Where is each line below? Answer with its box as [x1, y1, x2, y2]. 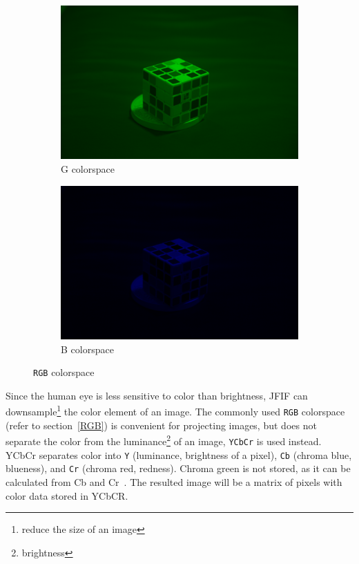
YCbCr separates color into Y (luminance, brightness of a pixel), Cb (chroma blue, [6, 447, 352, 462]
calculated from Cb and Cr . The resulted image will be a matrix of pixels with [6, 474, 342, 489]
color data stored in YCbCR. [6, 488, 128, 502]
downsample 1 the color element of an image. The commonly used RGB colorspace [6, 402, 345, 419]
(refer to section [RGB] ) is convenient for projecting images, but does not [6, 417, 317, 432]
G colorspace [61, 161, 115, 176]
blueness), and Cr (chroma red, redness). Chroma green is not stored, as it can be [6, 461, 351, 476]
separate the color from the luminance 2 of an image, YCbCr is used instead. [6, 432, 322, 448]
